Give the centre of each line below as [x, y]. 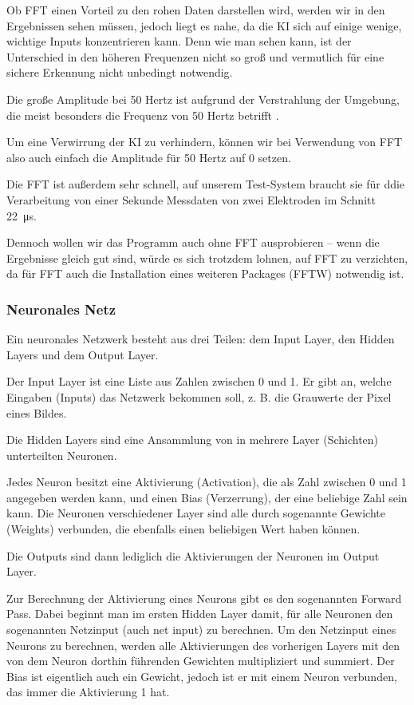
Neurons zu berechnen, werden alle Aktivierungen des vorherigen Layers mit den [203, 645]
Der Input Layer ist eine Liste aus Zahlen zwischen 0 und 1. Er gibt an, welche [199, 381]
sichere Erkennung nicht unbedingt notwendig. [120, 72]
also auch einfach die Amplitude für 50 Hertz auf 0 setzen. [149, 157]
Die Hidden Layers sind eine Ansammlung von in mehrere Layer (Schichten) [193, 440]
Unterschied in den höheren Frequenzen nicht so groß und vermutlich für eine [195, 56]
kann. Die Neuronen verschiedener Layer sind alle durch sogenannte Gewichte [196, 513]
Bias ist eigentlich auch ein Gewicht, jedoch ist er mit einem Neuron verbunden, [202, 676]
